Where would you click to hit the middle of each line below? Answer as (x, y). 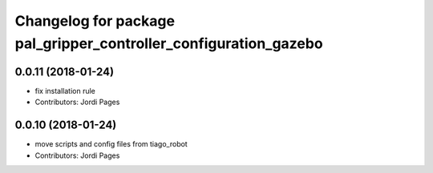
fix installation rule (65, 91)
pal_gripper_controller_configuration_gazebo (169, 43)
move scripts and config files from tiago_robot (111, 144)
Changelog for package (95, 21)
